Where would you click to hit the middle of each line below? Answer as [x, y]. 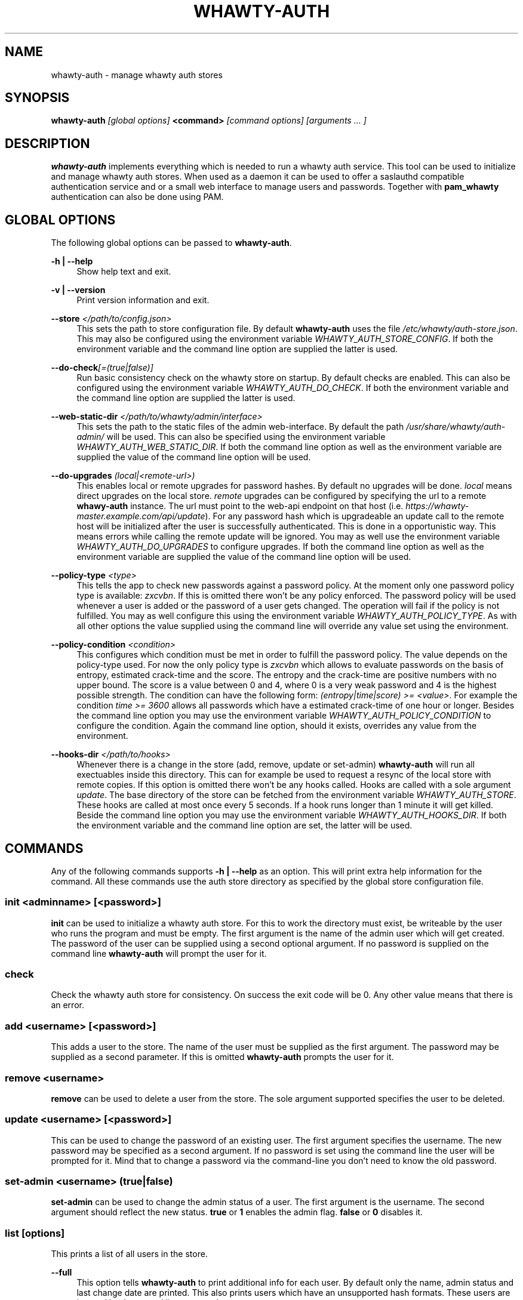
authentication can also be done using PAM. [137, 197]
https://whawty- [437, 506]
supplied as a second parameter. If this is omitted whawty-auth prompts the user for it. [222, 1057]
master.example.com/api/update [141, 516]
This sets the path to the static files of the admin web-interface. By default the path [240, 427]
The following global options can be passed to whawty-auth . [171, 243]
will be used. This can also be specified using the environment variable [246, 437]
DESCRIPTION [47, 143]
